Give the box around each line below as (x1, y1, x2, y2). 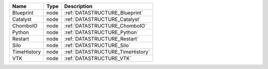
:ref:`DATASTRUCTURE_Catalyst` (64, 16, 141, 22)
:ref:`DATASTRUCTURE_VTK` (64, 55, 132, 62)
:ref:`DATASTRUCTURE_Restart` (64, 35, 139, 42)
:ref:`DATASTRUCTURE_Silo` (64, 42, 131, 49)
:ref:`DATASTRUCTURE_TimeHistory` (64, 49, 150, 55)
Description (64, 3, 93, 9)
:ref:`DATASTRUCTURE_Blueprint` (64, 9, 143, 16)
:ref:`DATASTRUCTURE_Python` (64, 29, 139, 36)
